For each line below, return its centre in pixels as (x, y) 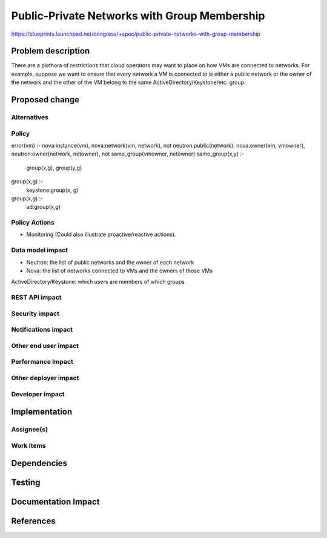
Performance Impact (42, 362)
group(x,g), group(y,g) (54, 168)
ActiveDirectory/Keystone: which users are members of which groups (98, 282)
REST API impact (36, 298)
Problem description (51, 51)
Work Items (28, 445)
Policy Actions (33, 223)
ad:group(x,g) (43, 207)
